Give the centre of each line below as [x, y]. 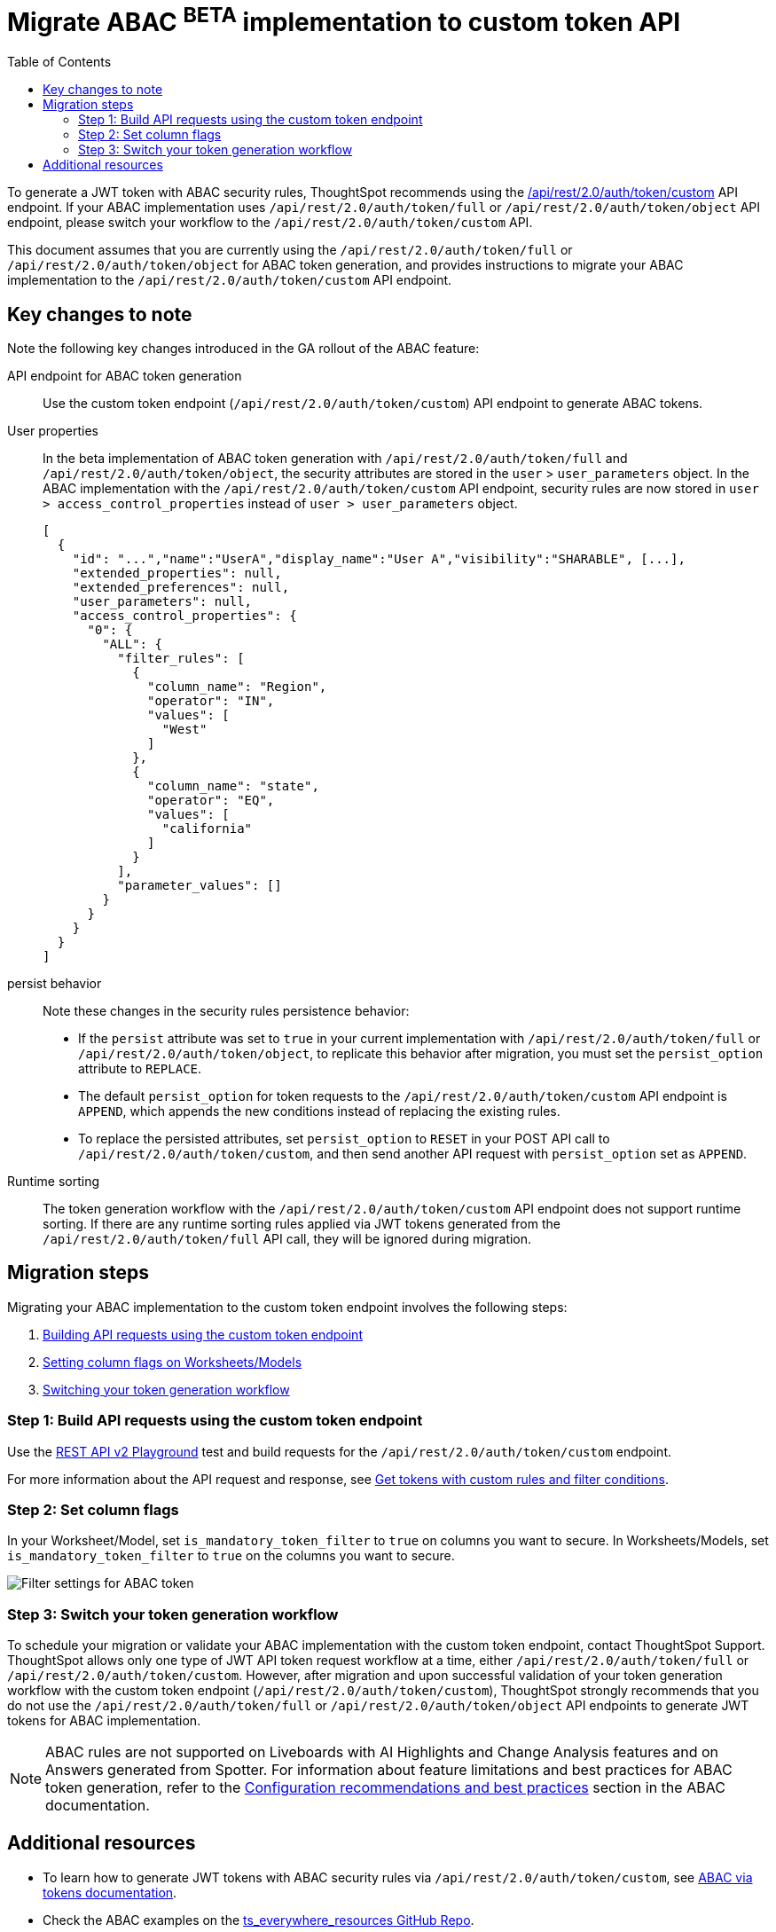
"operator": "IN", [211, 700]
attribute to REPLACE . [140, 1068]
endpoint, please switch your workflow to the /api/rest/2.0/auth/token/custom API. [270, 223]
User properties [53, 430]
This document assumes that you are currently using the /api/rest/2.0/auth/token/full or [290, 250]
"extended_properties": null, [177, 573]
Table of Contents [59, 62]
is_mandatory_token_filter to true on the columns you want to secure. [231, 1556]
